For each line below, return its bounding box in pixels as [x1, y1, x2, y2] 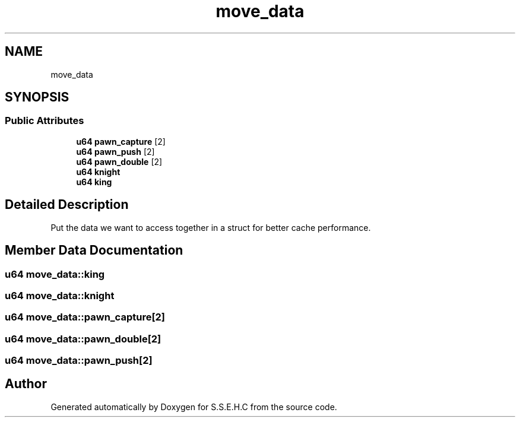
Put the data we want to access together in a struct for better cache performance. [50, 222, 371, 233]
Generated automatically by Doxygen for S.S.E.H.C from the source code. [50, 401, 337, 412]
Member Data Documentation [5, 243, 183, 258]
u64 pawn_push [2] [76, 146, 155, 157]
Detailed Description [5, 197, 129, 212]
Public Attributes [5, 115, 84, 127]
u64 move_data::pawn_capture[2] [5, 311, 166, 323]
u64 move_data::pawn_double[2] [5, 332, 161, 345]
